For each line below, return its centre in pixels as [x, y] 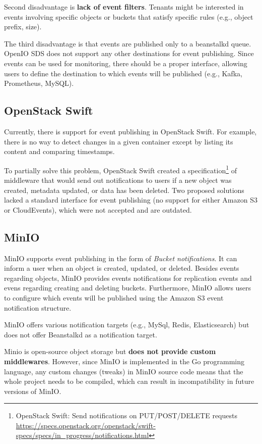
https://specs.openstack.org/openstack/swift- [86, 425]
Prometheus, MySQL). [39, 83]
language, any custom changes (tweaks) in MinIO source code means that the [124, 371]
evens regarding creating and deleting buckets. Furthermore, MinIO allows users [128, 288]
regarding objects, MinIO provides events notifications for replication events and [128, 278]
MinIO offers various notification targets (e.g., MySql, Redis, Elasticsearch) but [127, 325]
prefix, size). [23, 27]
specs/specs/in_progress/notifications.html [82, 435]
